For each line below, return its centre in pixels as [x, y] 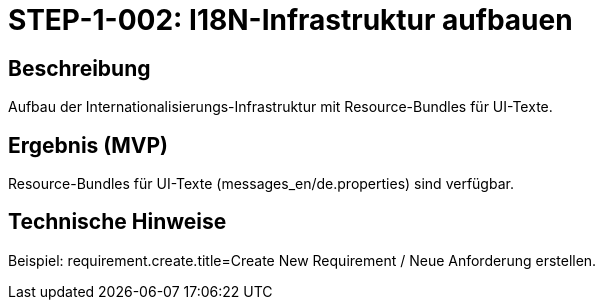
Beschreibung [79, 68]
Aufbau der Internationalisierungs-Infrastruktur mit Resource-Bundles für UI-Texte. [280, 107]
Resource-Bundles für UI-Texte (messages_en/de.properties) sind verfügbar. [261, 184]
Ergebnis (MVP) [88, 145]
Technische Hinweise [117, 222]
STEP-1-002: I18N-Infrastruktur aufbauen [290, 20]
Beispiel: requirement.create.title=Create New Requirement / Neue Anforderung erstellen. [302, 260]
